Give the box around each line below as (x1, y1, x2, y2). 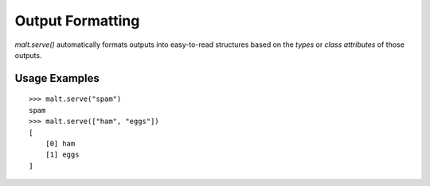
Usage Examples (14, 72, 100, 85)
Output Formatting (14, 12, 140, 29)
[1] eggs (45, 150, 80, 159)
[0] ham (45, 139, 76, 148)
